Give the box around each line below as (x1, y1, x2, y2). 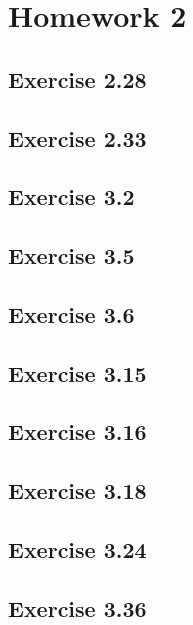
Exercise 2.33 (8, 122, 147, 153)
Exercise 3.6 (8, 298, 135, 329)
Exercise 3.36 (8, 592, 147, 623)
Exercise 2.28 (8, 63, 147, 94)
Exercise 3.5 (8, 240, 135, 271)
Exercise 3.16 (8, 416, 147, 447)
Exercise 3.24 (8, 534, 147, 565)
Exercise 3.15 (8, 357, 147, 388)
